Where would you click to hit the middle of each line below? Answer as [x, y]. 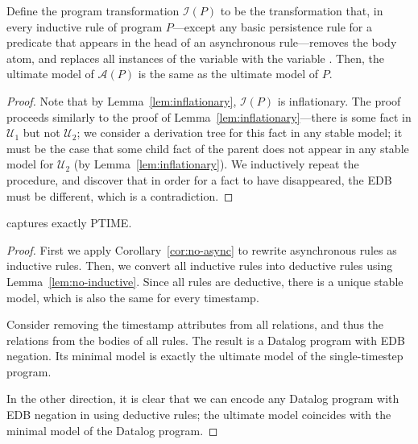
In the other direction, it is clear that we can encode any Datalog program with [203, 398]
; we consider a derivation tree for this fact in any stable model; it [240, 133]
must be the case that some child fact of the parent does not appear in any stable [208, 148]
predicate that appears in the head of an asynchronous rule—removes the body [202, 42]
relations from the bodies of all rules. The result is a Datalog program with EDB [206, 340]
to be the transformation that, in [302, 10]
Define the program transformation [93, 10]
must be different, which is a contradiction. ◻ [120, 195]
